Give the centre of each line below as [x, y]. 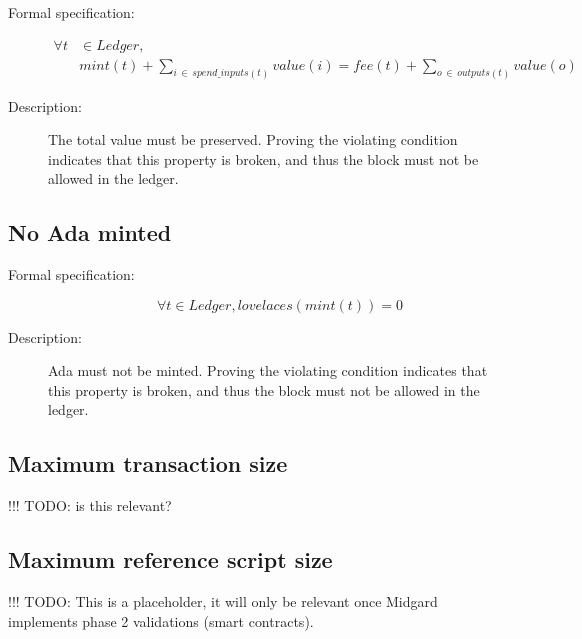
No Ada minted [90, 232]
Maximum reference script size [170, 559]
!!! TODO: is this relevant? [90, 505]
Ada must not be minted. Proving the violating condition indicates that [268, 370]
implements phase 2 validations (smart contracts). [161, 620]
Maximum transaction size [148, 463]
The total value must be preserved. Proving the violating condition [253, 139]
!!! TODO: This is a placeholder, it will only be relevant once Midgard [223, 601]
